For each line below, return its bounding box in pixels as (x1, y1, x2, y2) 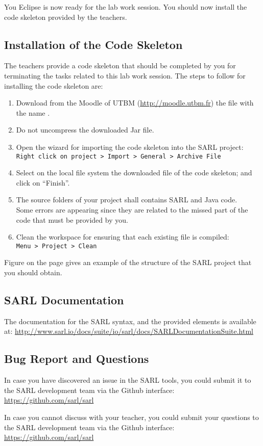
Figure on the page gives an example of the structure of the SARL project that (4, 257, 252, 268)
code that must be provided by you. (16, 214, 128, 225)
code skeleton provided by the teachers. (4, 11, 127, 22)
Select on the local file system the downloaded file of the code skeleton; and (16, 167, 252, 178)
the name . (16, 107, 50, 118)
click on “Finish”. (16, 177, 70, 188)
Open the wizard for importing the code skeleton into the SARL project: (16, 141, 244, 152)
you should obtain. (4, 267, 62, 278)
